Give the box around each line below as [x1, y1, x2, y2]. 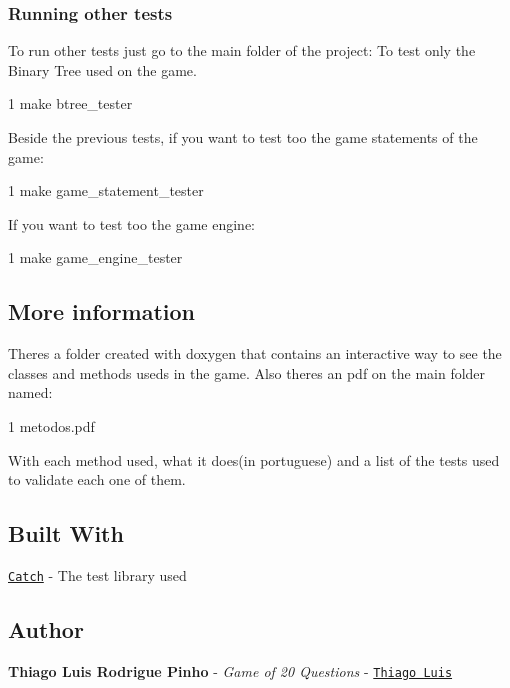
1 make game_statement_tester [8, 180, 204, 201]
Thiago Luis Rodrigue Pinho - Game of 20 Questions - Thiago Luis [8, 660, 453, 681]
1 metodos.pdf [8, 415, 95, 436]
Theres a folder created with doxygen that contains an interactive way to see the [8, 343, 502, 364]
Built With [8, 518, 124, 549]
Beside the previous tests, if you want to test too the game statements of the [8, 127, 478, 147]
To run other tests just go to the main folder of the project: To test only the [8, 40, 476, 61]
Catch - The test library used [8, 564, 187, 585]
